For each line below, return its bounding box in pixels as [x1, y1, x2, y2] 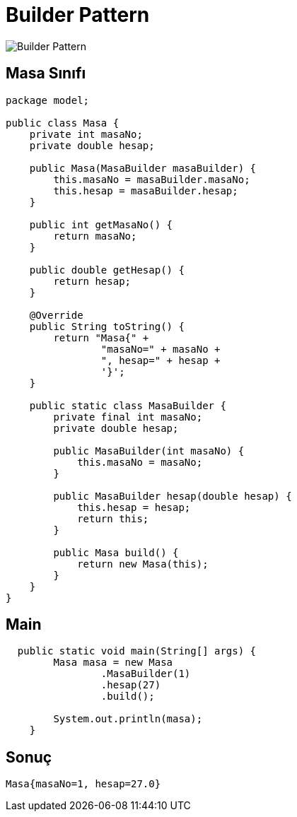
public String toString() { [29, 320, 185, 332]
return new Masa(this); [77, 558, 209, 570]
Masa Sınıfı [6, 64, 86, 83]
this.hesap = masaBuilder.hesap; [53, 184, 238, 196]
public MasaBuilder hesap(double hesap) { [53, 490, 292, 502]
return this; [77, 512, 149, 524]
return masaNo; [53, 230, 137, 242]
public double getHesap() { [29, 264, 185, 276]
